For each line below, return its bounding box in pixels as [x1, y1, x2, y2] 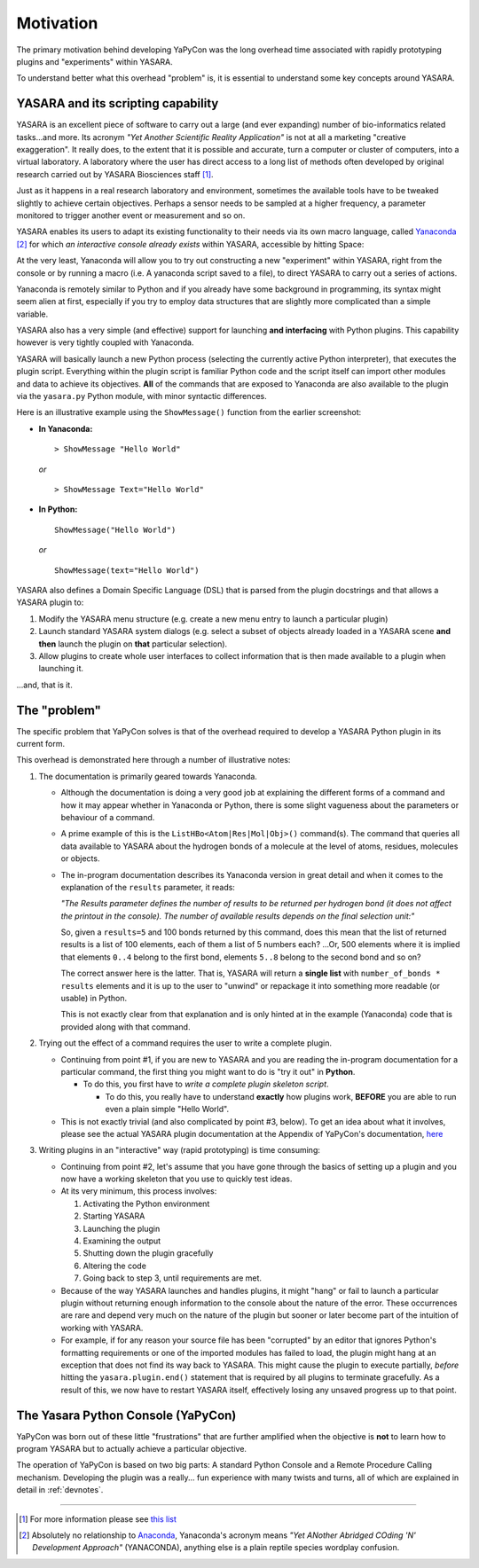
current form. [16, 738, 66, 749]
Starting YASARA [82, 1211, 145, 1221]
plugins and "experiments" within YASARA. [16, 56, 173, 67]
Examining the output [82, 1235, 161, 1246]
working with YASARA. [60, 1322, 144, 1333]
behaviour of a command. [60, 811, 155, 822]
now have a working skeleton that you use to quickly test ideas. [60, 1173, 293, 1184]
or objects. [60, 853, 100, 864]
